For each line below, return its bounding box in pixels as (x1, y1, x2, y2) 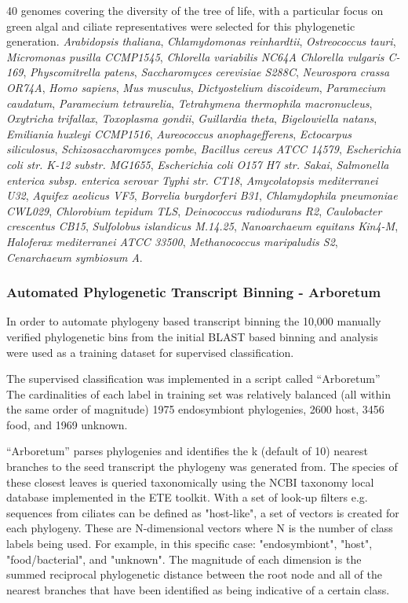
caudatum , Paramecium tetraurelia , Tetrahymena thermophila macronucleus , (6, 94, 373, 111)
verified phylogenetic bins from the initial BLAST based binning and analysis (6, 328, 378, 344)
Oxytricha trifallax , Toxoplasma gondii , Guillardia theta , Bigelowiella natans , (6, 110, 377, 127)
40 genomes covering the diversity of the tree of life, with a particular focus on (6, 2, 384, 18)
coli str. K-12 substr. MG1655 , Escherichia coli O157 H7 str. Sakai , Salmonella (6, 156, 389, 172)
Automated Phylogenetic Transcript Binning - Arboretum (6, 282, 381, 302)
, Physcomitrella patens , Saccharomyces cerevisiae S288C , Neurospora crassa (23, 64, 390, 80)
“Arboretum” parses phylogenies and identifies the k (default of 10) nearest (6, 443, 368, 459)
